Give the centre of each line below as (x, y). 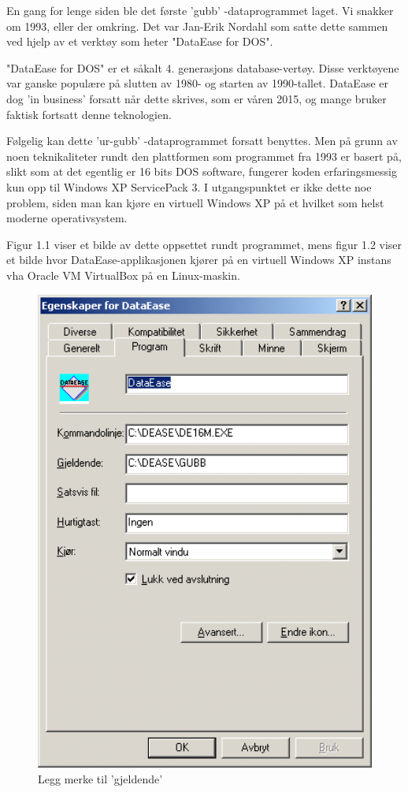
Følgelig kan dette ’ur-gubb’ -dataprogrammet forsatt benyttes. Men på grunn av (202, 141)
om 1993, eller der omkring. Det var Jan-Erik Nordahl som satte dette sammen (197, 26)
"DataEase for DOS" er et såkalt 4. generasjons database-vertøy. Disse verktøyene (203, 67)
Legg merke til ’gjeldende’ (100, 778)
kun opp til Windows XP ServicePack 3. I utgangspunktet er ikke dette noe (189, 186)
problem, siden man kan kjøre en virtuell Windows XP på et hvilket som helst (195, 202)
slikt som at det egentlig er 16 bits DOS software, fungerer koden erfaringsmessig (202, 171)
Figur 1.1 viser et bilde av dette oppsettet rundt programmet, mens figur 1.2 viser (204, 244)
